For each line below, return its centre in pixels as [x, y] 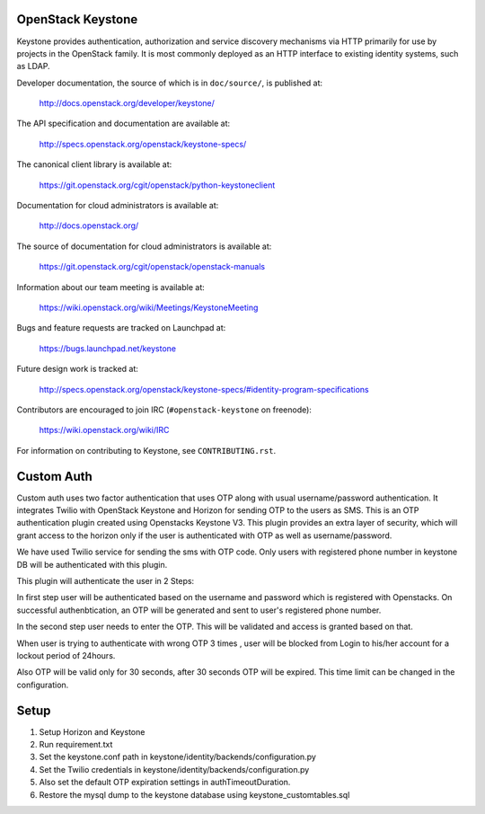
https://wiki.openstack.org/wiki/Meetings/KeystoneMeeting [149, 307]
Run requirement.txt [76, 744]
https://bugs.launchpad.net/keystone [108, 348]
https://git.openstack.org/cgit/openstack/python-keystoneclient [157, 185]
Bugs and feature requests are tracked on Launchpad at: [121, 328]
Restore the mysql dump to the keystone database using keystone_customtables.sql [194, 794]
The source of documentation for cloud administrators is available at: [144, 246]
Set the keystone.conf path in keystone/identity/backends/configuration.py [177, 757]
